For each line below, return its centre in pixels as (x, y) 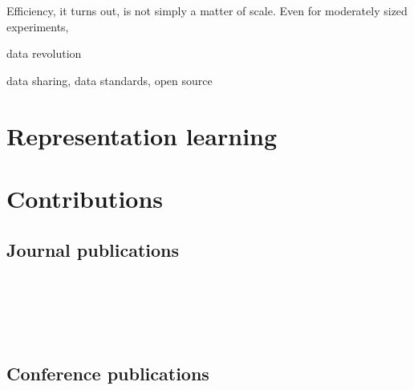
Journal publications (93, 249)
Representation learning (142, 135)
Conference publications (108, 374)
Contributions (85, 198)
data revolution (44, 53)
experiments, (38, 26)
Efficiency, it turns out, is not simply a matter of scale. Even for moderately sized (207, 10)
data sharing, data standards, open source (110, 80)
